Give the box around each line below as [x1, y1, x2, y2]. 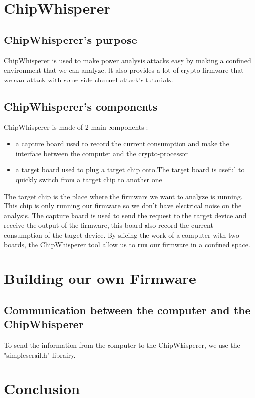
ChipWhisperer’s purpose [4, 32, 137, 47]
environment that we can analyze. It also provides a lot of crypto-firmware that [4, 65, 244, 75]
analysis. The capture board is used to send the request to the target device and [4, 210, 247, 220]
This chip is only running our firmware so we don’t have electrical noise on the [4, 200, 242, 211]
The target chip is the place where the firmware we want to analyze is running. [4, 191, 243, 201]
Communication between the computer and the [4, 302, 251, 317]
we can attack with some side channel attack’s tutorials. [4, 74, 173, 84]
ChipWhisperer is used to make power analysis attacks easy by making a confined [4, 55, 251, 65]
